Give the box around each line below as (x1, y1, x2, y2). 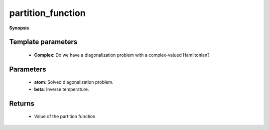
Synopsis (9, 25, 29, 31)
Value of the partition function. (34, 114, 97, 120)
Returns (9, 99, 35, 108)
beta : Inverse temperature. (34, 86, 89, 92)
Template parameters (9, 38, 78, 46)
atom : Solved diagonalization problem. (34, 79, 114, 85)
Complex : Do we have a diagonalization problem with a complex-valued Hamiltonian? (34, 52, 210, 58)
